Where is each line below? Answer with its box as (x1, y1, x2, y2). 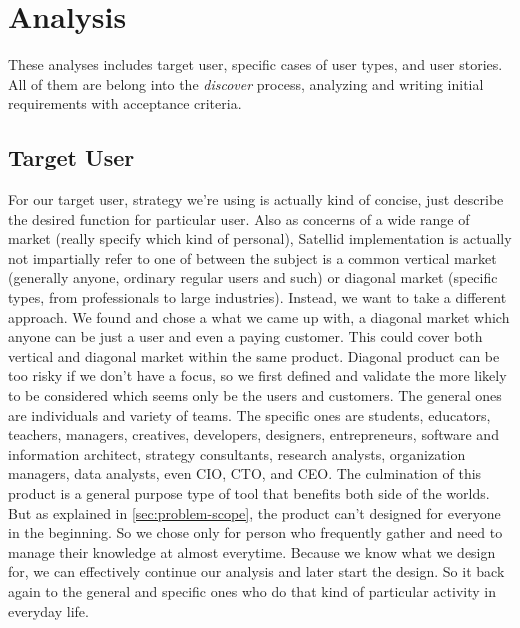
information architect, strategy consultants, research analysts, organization (8, 443, 466, 464)
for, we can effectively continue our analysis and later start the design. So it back (8, 561, 505, 582)
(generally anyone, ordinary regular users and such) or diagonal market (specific (8, 267, 498, 288)
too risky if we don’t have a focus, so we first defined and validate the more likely (8, 365, 507, 386)
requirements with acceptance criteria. (8, 93, 242, 114)
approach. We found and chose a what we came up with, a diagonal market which (8, 306, 510, 327)
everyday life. (8, 600, 89, 621)
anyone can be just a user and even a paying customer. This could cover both (8, 326, 483, 347)
